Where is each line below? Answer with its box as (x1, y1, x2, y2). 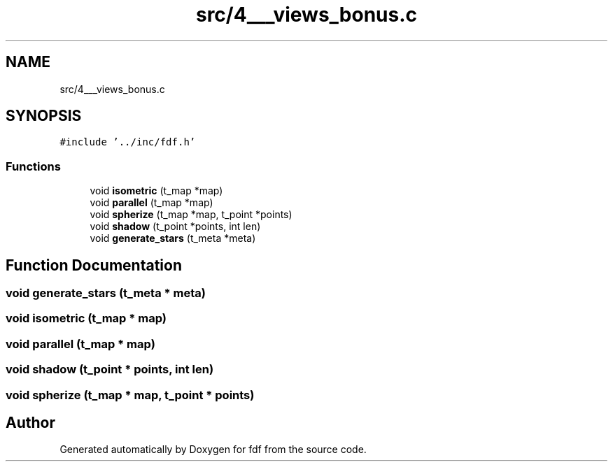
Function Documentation (6, 256, 182, 274)
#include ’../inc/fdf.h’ (59, 136, 196, 148)
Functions (6, 159, 61, 173)
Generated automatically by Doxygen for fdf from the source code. (59, 443, 367, 456)
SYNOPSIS (6, 107, 82, 125)
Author (6, 413, 55, 431)
